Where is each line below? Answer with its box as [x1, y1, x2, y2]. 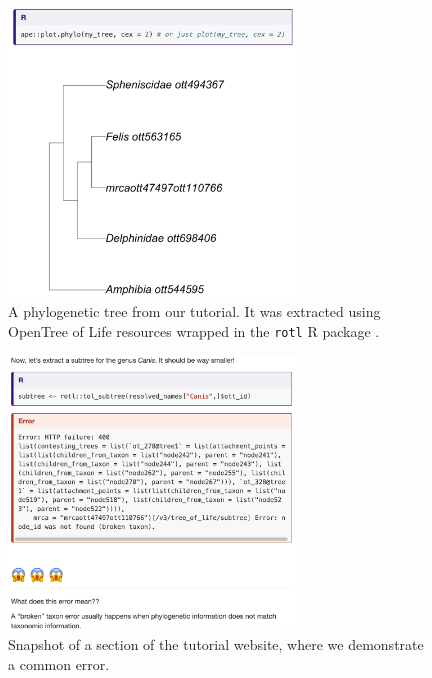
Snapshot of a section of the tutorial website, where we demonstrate [8, 634, 424, 655]
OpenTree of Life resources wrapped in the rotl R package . [8, 320, 380, 341]
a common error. [8, 654, 110, 675]
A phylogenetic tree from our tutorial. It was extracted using [8, 301, 381, 322]
